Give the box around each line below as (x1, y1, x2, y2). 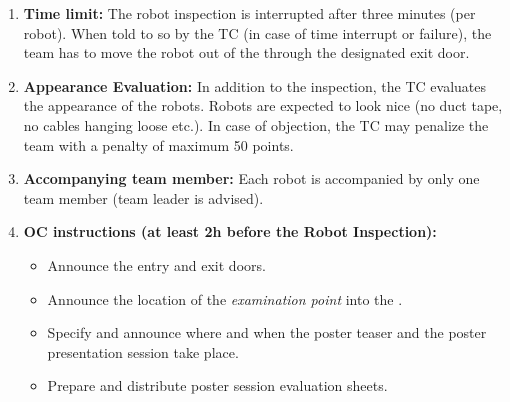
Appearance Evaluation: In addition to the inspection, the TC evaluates (23, 75, 487, 96)
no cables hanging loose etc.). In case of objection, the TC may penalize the (23, 114, 489, 135)
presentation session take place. (47, 341, 239, 362)
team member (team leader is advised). (23, 187, 264, 208)
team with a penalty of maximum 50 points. (23, 134, 294, 155)
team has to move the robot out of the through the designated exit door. (23, 42, 470, 63)
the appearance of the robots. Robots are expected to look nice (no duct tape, (23, 95, 503, 116)
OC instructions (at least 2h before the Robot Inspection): (23, 221, 437, 242)
